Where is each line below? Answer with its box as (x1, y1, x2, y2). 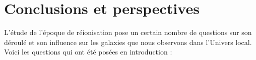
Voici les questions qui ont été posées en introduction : (4, 46, 172, 57)
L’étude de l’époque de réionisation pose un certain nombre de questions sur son (4, 27, 252, 37)
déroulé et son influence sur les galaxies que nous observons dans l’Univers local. (4, 36, 252, 47)
